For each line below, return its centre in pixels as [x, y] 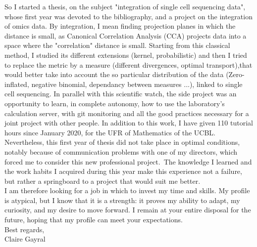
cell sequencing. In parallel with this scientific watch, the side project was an [121, 94]
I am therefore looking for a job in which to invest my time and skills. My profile [127, 190]
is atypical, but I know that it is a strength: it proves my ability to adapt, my [122, 200]
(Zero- [235, 74]
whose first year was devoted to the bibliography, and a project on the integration [128, 16]
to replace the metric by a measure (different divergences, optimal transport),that [128, 64]
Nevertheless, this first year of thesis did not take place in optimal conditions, [122, 142]
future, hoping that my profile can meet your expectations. [94, 220]
